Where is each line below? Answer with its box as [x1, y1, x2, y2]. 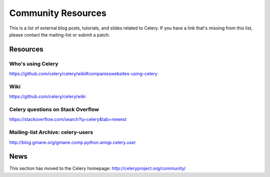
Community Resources [9, 7, 107, 18]
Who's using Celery [9, 60, 58, 67]
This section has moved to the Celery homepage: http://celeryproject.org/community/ [9, 165, 186, 171]
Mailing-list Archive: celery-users [9, 129, 93, 136]
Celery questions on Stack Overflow [9, 106, 99, 112]
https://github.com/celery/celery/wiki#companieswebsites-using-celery [9, 70, 157, 77]
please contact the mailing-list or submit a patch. [9, 31, 110, 37]
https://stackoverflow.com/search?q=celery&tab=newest [9, 116, 127, 122]
